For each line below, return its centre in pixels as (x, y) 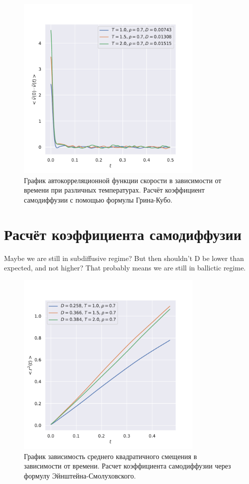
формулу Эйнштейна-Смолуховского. (80, 475)
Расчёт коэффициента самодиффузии (123, 234)
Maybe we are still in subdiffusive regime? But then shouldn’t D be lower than (124, 258)
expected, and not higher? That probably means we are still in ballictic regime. (125, 268)
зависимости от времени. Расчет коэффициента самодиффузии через (127, 466)
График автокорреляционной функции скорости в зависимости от (123, 180)
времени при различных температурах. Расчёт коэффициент (114, 190)
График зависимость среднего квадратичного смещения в (111, 456)
